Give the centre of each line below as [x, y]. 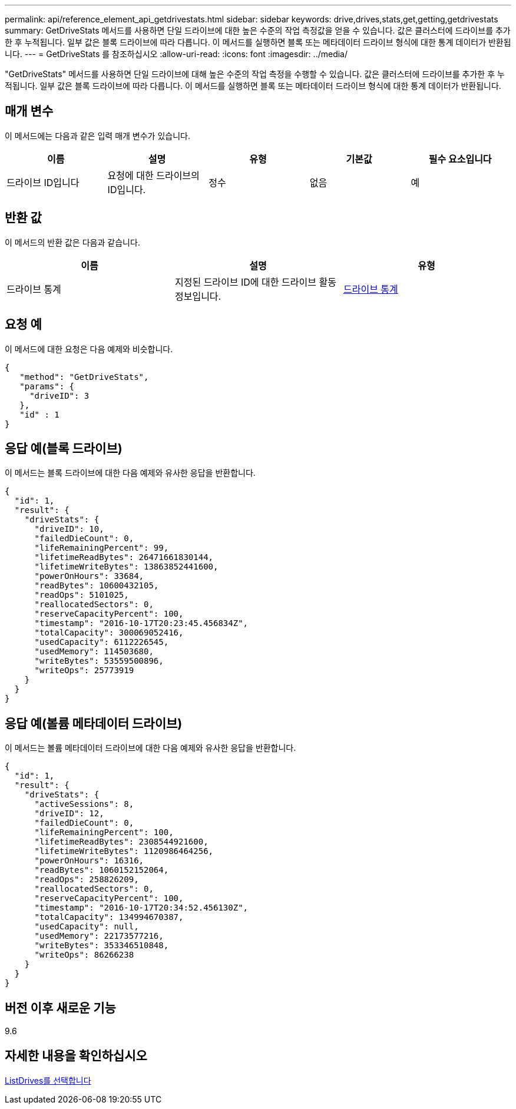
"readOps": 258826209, [87, 880]
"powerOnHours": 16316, [89, 861]
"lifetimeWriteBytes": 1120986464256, [124, 851]
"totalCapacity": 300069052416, [109, 633]
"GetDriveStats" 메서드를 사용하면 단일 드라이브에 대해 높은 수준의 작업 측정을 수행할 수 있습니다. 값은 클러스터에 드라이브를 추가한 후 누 [255, 74]
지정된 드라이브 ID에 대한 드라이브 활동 [255, 282]
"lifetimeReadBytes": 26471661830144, [124, 557]
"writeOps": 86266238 [84, 955]
